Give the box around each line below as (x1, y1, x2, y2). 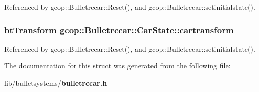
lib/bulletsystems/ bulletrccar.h (4, 78, 107, 88)
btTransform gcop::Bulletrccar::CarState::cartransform (4, 23, 234, 36)
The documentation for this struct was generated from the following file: (4, 60, 231, 71)
